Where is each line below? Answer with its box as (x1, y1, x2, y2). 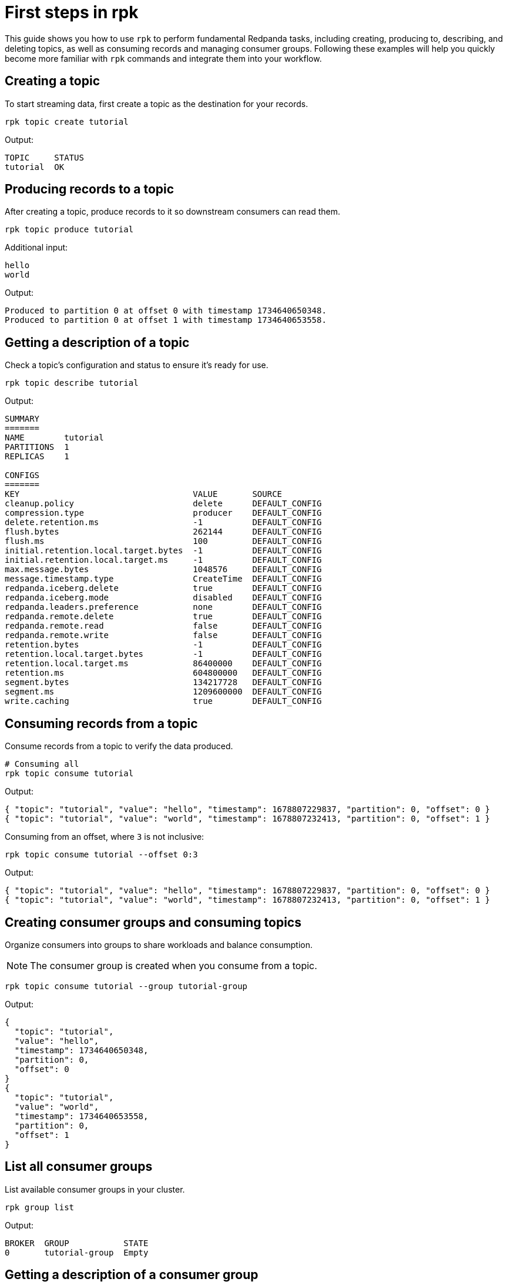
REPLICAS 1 (5, 452, 69, 462)
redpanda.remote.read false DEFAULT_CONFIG (5, 621, 322, 631)
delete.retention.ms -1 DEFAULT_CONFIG (5, 518, 322, 528)
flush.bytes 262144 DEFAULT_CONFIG (5, 527, 322, 537)
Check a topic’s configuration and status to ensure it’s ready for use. (5, 360, 268, 370)
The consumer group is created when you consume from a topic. (30, 959, 317, 971)
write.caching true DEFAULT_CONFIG (5, 696, 322, 706)
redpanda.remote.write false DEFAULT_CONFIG (5, 630, 322, 640)
